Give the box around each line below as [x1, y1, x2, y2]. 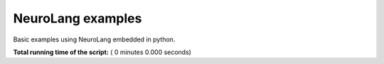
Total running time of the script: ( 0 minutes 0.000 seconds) [13, 48, 192, 56]
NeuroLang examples [13, 11, 142, 26]
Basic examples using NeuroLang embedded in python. [13, 35, 176, 44]
